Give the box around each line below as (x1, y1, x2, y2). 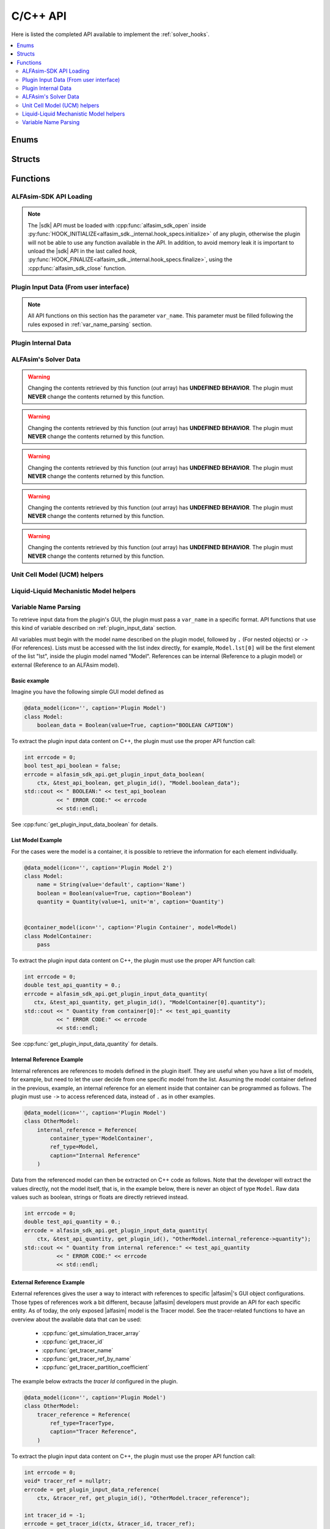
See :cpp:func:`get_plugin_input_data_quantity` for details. (11, 1040, 158, 1048)
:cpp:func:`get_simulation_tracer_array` (42, 1329, 141, 1336)
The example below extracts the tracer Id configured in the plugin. (11, 1377, 178, 1385)
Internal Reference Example (11, 1056, 84, 1064)
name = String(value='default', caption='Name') (37, 881, 186, 888)
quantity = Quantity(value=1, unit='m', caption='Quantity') (37, 898, 224, 905)
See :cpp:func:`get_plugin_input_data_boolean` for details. (11, 821, 158, 828)
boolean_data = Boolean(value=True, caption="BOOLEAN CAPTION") (37, 722, 234, 728)
